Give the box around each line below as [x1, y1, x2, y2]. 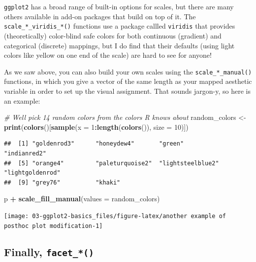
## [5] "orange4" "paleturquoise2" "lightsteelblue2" [4, 159, 219, 167]
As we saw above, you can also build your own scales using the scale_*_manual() [4, 66, 252, 76]
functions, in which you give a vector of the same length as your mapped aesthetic [4, 76, 252, 86]
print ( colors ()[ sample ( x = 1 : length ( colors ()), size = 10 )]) [4, 121, 189, 132]
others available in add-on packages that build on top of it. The [4, 11, 196, 21]
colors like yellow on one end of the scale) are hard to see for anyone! [4, 50, 212, 60]
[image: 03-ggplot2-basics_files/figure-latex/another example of [4, 212, 226, 220]
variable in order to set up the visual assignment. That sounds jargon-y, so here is [4, 85, 251, 96]
